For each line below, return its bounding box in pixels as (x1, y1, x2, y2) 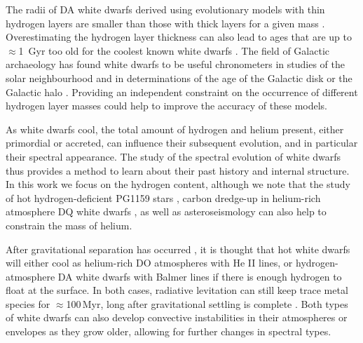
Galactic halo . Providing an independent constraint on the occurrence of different (6, 84, 358, 99)
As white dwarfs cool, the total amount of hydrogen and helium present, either (6, 121, 344, 136)
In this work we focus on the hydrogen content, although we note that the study (6, 177, 350, 191)
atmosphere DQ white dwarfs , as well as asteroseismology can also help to (6, 204, 327, 219)
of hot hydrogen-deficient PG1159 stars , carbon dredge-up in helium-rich (6, 190, 321, 205)
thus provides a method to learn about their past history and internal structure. (6, 163, 350, 177)
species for (6, 296, 50, 311)
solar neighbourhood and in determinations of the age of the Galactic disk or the (6, 70, 352, 85)
